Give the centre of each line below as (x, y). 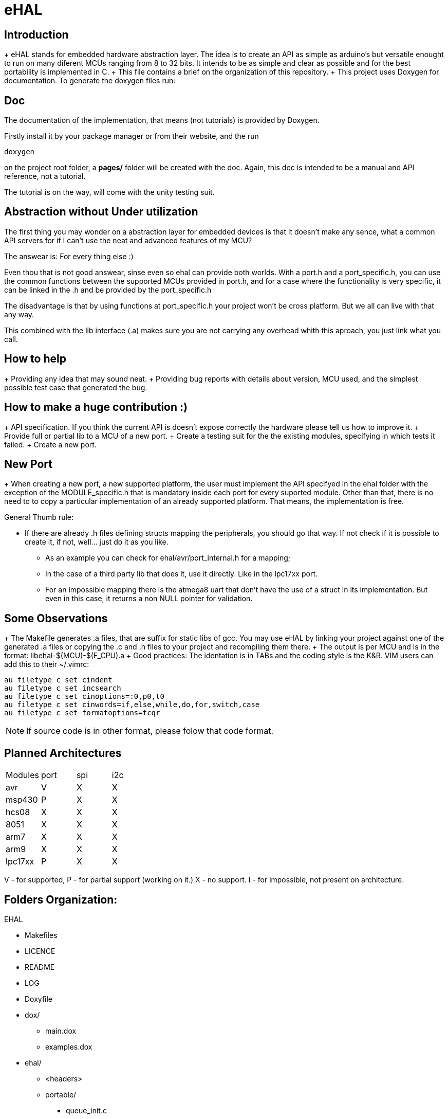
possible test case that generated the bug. (76, 387)
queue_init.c (86, 1110)
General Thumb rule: (39, 517)
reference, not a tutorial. (45, 176)
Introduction (36, 34)
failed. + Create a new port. (50, 444)
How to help (35, 359)
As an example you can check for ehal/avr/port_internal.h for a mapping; (168, 558)
